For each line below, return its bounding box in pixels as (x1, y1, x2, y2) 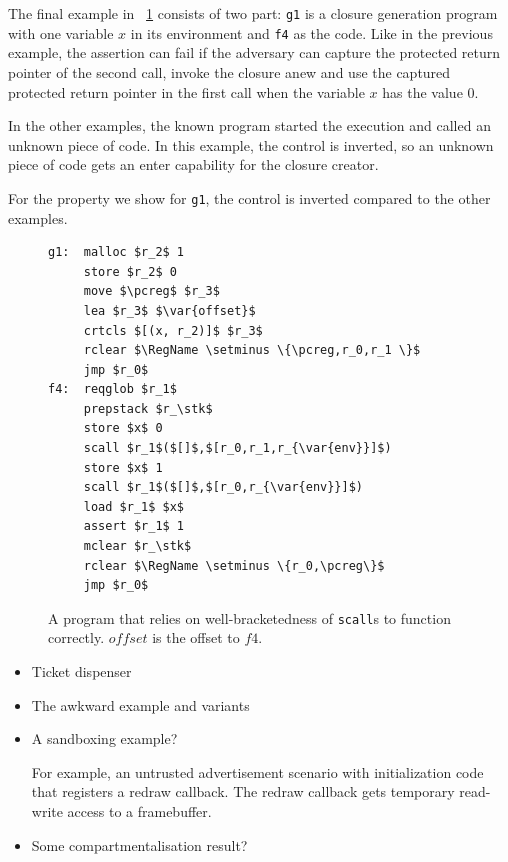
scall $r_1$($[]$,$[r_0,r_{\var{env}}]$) (83, 480, 363, 495)
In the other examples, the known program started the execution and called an (8, 115, 491, 136)
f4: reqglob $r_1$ (48, 382, 177, 397)
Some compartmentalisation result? (31, 834, 248, 855)
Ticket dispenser (31, 661, 132, 682)
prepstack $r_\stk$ (83, 401, 213, 416)
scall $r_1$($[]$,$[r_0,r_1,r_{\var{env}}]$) (83, 441, 392, 456)
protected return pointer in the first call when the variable (8, 81, 365, 102)
